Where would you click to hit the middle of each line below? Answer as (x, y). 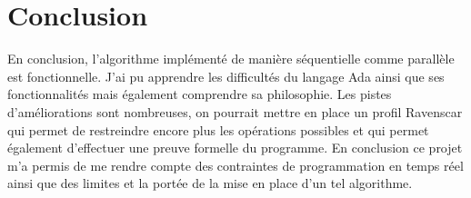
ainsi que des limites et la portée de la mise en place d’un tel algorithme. (210, 183)
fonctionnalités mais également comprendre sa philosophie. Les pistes (200, 94)
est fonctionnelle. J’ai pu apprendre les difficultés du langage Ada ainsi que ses (226, 76)
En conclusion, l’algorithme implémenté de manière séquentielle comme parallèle (231, 59)
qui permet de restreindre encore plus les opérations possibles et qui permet (218, 129)
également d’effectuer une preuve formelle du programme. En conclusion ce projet (235, 148)
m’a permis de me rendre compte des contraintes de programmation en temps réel (235, 165)
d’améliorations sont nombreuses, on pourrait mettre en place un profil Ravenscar (235, 111)
